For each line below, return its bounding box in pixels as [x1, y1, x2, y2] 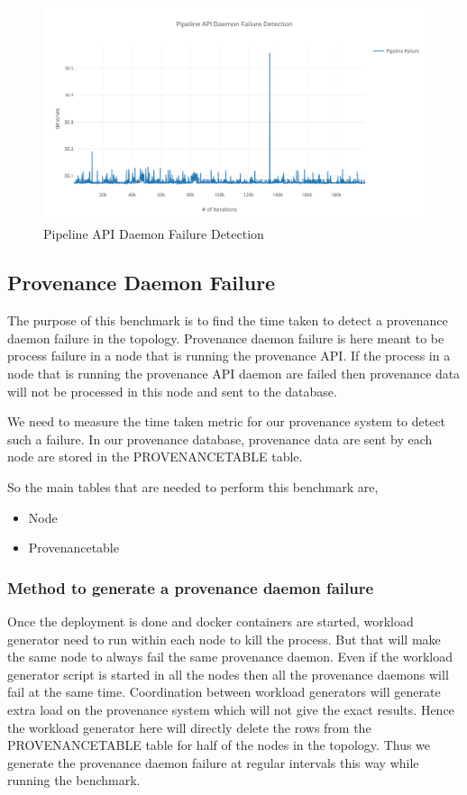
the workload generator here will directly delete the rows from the [7, 717, 371, 736]
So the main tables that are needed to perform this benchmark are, [7, 478, 379, 496]
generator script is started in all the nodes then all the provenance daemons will [7, 664, 449, 683]
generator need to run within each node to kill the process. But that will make [7, 629, 441, 648]
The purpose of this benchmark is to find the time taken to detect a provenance [7, 311, 448, 330]
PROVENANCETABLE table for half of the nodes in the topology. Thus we [7, 736, 431, 754]
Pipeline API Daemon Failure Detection [43, 224, 264, 243]
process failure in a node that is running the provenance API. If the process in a [7, 346, 451, 365]
